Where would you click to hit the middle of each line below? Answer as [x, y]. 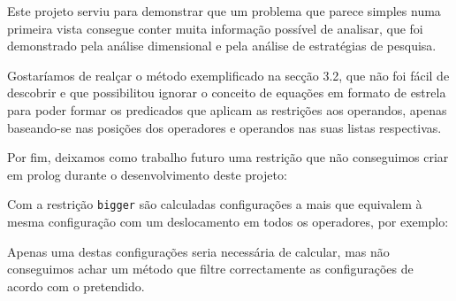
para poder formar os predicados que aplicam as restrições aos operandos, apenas [227, 109]
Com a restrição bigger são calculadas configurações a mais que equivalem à [215, 204]
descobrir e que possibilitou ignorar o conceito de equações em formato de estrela [227, 93]
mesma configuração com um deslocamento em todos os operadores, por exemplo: [228, 221]
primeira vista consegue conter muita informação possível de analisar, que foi [215, 28]
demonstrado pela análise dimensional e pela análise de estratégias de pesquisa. [222, 46]
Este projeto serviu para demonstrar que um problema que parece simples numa [224, 11]
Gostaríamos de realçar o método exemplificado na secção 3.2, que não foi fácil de [228, 75]
